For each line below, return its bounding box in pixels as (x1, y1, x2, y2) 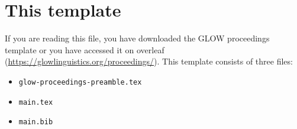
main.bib (18, 118, 53, 127)
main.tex (18, 98, 53, 107)
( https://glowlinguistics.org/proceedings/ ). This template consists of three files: (5, 55, 293, 67)
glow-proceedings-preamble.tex (18, 78, 142, 86)
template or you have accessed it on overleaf (5, 43, 164, 56)
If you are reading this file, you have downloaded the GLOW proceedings (5, 32, 270, 44)
